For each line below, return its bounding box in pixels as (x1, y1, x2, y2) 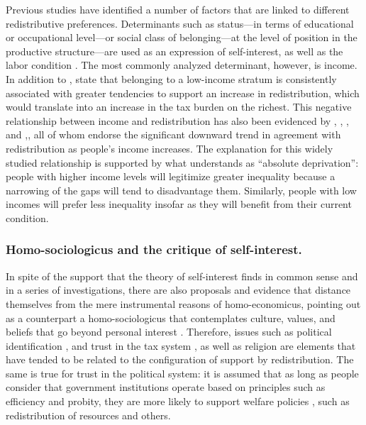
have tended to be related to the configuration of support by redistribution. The (6, 352, 354, 367)
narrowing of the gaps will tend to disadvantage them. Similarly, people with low (6, 182, 357, 197)
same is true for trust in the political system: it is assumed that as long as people (6, 365, 359, 380)
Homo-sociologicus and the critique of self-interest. (6, 241, 302, 258)
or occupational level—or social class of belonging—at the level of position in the (6, 30, 357, 45)
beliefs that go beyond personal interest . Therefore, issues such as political (6, 324, 332, 339)
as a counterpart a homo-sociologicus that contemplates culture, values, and (6, 310, 335, 325)
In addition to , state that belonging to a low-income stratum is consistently (6, 71, 337, 86)
